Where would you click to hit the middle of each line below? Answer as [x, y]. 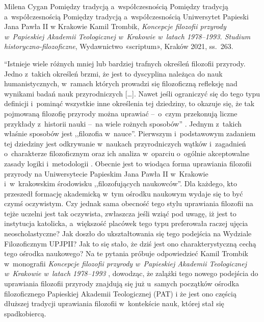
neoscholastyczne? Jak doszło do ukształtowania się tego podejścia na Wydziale [128, 233]
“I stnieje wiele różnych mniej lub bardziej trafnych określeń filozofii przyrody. [125, 63]
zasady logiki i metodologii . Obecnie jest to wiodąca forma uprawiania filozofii [128, 163]
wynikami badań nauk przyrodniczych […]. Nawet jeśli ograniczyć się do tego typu [132, 93]
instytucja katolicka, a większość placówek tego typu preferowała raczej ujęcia [126, 223]
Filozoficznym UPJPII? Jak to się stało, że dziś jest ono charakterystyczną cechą [130, 243]
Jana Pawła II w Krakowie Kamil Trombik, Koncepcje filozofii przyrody [115, 26]
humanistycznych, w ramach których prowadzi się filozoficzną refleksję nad [121, 83]
